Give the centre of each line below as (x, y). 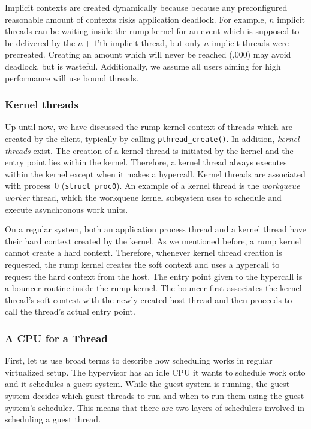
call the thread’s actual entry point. (70, 311)
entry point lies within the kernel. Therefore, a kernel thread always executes (146, 162)
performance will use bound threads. (72, 78)
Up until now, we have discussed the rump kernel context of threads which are (149, 127)
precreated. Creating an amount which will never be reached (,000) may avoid (148, 54)
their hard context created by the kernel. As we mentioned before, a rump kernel (153, 241)
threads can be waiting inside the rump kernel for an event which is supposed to (152, 31)
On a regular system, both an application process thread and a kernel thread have (156, 229)
